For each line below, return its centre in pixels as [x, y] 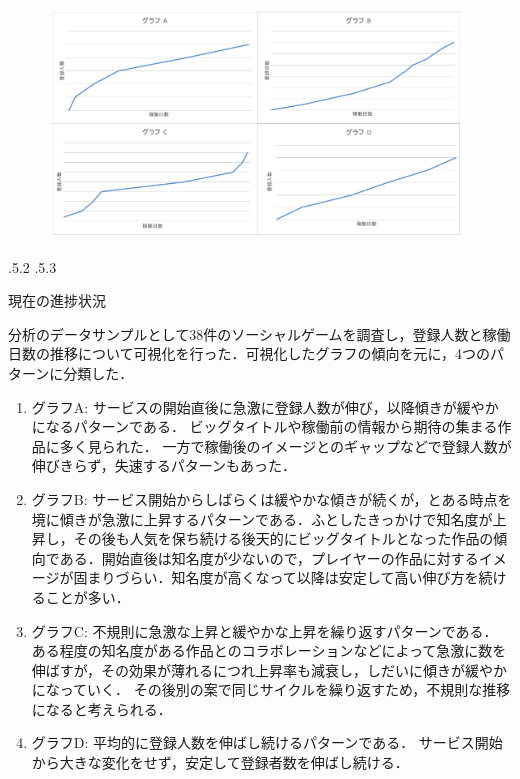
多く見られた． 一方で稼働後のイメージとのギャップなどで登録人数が [285, 445]
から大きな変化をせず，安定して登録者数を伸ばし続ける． [220, 762]
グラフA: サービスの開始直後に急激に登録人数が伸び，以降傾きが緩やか [265, 406]
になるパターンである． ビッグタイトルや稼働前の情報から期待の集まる [264, 426]
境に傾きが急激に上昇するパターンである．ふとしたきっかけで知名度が [262, 518]
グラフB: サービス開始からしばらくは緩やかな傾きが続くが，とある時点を [271, 498]
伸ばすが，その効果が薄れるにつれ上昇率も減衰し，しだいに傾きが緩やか [269, 669]
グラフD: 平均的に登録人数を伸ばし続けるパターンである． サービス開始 [267, 742]
